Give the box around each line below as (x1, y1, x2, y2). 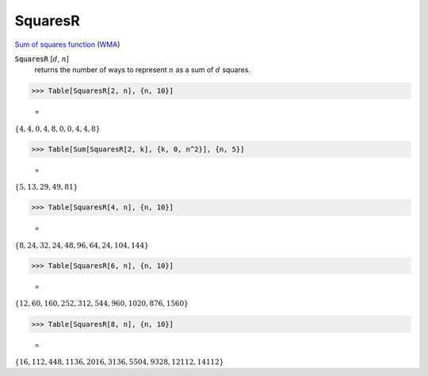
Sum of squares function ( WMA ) (14, 40, 120, 49)
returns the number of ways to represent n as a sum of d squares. (34, 65, 251, 75)
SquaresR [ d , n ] (14, 54, 70, 63)
